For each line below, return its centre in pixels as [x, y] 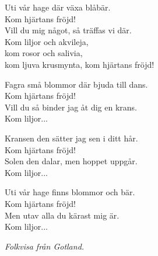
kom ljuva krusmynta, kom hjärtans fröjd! [80, 64]
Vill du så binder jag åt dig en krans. [71, 107]
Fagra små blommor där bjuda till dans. [76, 84]
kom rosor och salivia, [44, 53]
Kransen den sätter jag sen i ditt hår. [71, 138]
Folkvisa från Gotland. [45, 246]
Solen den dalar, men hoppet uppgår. [71, 161]
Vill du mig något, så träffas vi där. [68, 30]
